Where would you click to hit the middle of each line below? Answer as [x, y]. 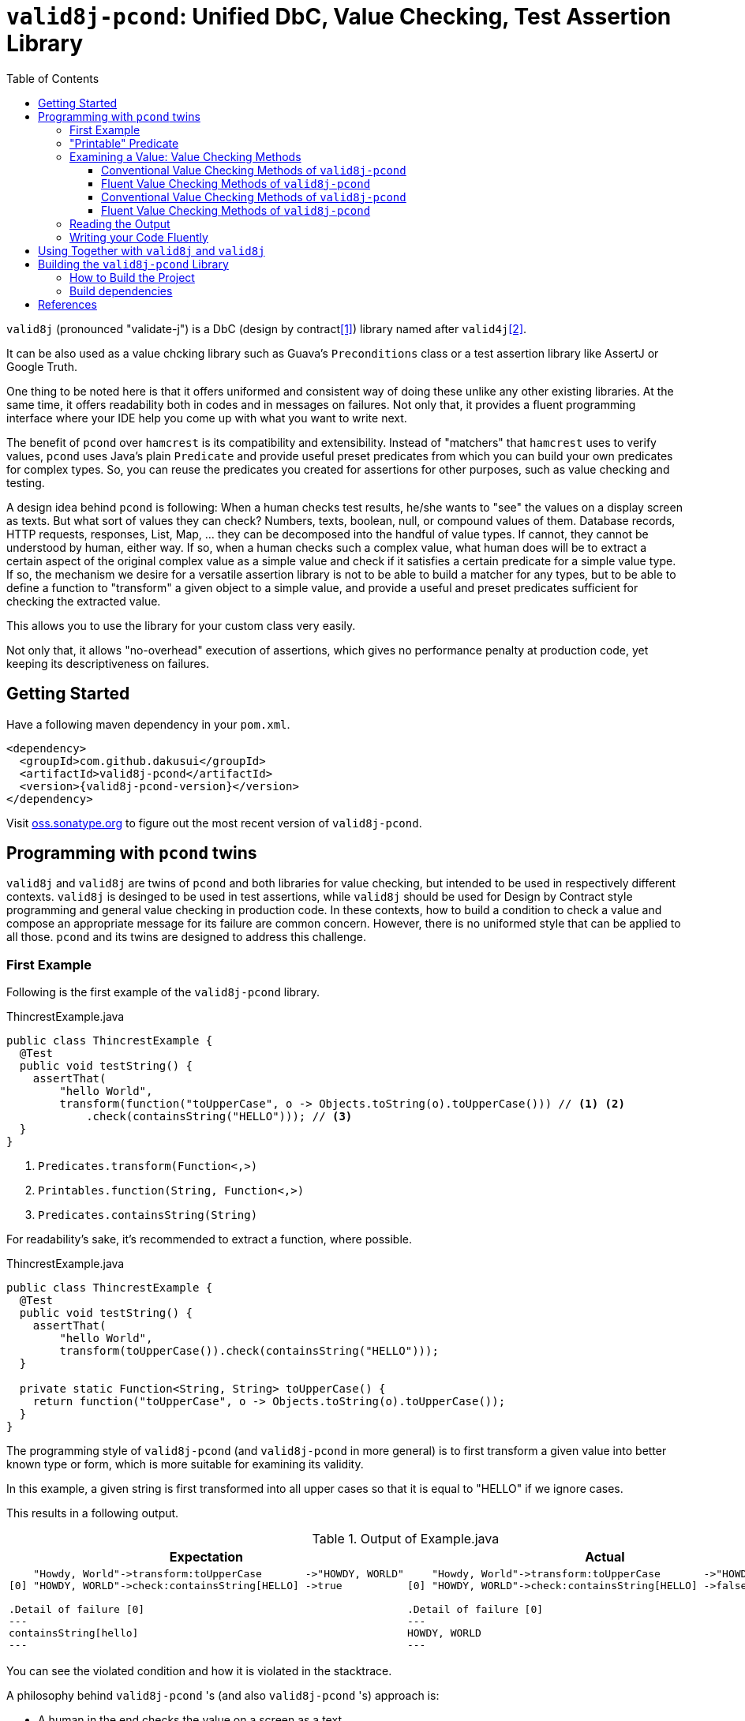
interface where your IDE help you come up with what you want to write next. [207, 418]
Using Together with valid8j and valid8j [152, 250]
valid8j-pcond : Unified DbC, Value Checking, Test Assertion [339, 17]
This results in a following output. [93, 1513]
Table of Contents [53, 78]
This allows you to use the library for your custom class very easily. [181, 625]
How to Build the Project [132, 277]
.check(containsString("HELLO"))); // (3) [219, 1117]
